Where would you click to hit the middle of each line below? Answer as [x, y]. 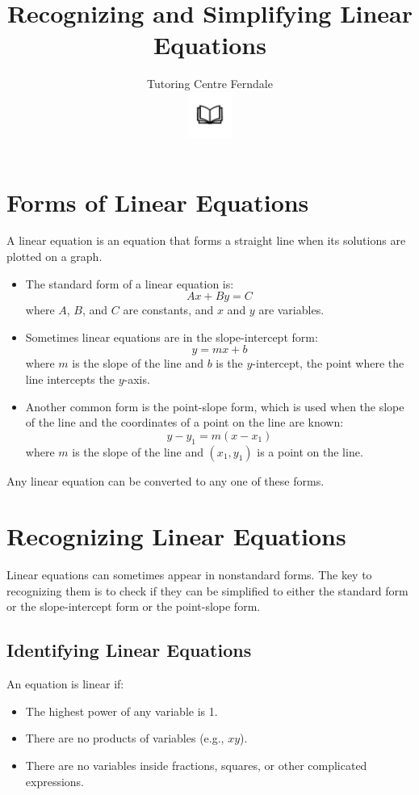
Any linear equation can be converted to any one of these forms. [166, 480]
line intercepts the [70, 379]
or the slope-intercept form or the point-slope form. [134, 606]
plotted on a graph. [54, 257]
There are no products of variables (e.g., [125, 738]
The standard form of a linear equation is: [130, 283]
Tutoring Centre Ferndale [210, 84]
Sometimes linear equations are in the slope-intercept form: [172, 337]
